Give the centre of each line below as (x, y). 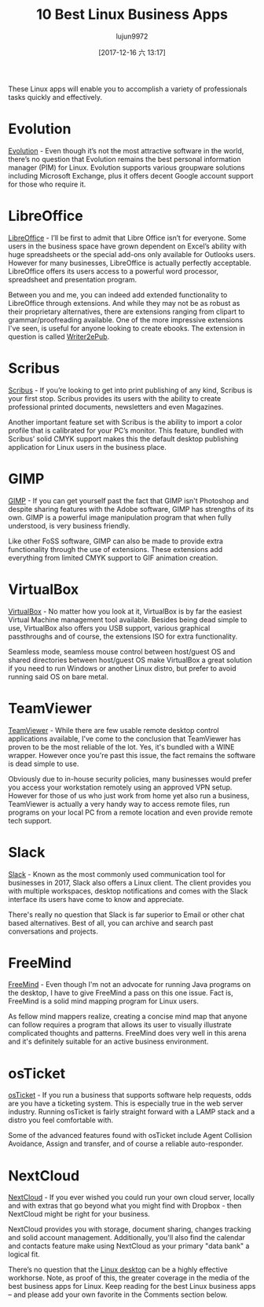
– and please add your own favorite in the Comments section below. (118, 1294)
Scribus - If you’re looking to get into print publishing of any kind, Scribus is (130, 390)
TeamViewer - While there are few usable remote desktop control (114, 730)
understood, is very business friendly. (70, 525)
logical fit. (24, 1254)
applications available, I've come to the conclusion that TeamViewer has (125, 738)
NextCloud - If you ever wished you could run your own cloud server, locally (132, 1198)
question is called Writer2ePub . (59, 337)
